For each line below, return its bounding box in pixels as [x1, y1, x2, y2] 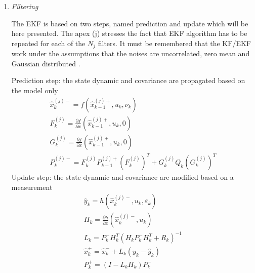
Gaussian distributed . [11, 58, 80, 68]
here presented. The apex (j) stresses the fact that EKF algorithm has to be [11, 28, 247, 38]
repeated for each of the [11, 37, 86, 48]
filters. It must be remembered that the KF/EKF [98, 37, 251, 48]
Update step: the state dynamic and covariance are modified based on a [11, 172, 234, 182]
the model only [11, 85, 58, 96]
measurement [11, 181, 53, 192]
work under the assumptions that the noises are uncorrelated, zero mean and [11, 48, 250, 59]
